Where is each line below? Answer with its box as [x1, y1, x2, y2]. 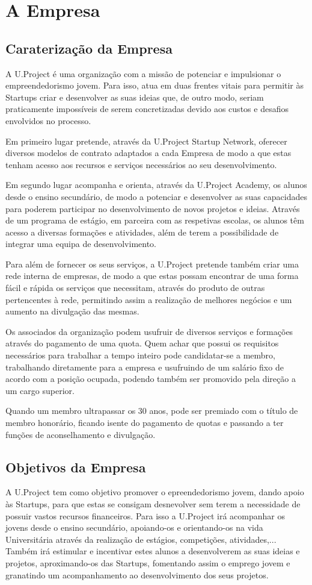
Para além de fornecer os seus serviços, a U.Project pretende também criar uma [5, 257, 299, 270]
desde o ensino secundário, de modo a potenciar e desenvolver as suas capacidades [5, 190, 307, 202]
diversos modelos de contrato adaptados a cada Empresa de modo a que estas [5, 146, 292, 159]
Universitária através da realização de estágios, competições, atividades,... [5, 533, 277, 545]
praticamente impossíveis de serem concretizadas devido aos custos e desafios [5, 102, 289, 115]
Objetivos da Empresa [5, 457, 146, 476]
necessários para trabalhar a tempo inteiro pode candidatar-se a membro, [5, 349, 275, 361]
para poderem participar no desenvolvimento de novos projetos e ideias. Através [5, 202, 300, 214]
